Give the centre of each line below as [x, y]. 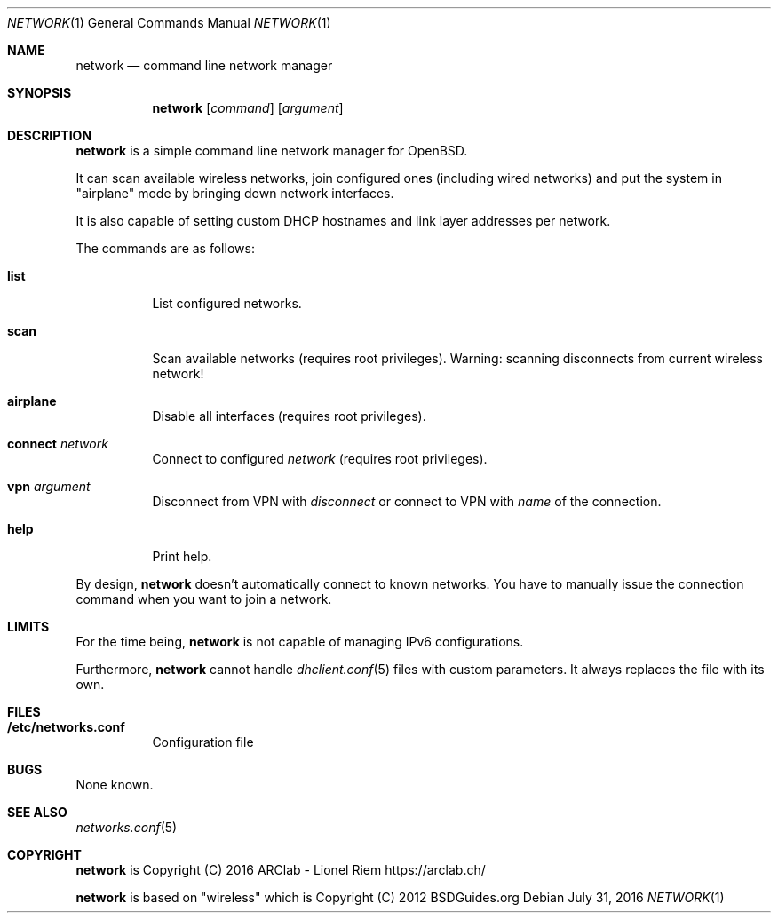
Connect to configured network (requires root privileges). [320, 459]
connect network [58, 444]
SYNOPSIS [40, 93]
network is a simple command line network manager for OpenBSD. [272, 151]
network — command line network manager [204, 65]
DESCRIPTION [50, 135]
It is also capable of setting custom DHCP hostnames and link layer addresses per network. [343, 221]
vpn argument [49, 486]
